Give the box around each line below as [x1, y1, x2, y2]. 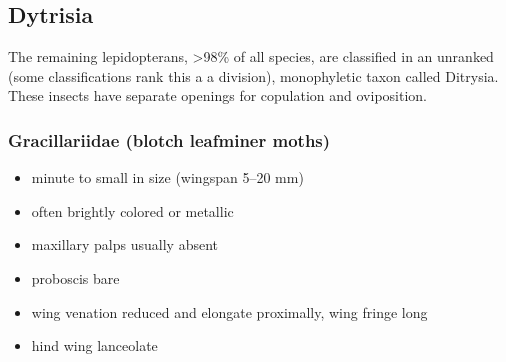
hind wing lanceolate [31, 335, 158, 356]
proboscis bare [31, 267, 120, 288]
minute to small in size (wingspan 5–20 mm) [31, 167, 304, 188]
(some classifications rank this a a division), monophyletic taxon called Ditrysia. [8, 65, 499, 86]
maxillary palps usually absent [31, 234, 218, 255]
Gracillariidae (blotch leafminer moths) [8, 127, 331, 152]
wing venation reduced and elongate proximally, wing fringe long [31, 301, 428, 322]
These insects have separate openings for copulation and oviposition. [8, 85, 427, 106]
